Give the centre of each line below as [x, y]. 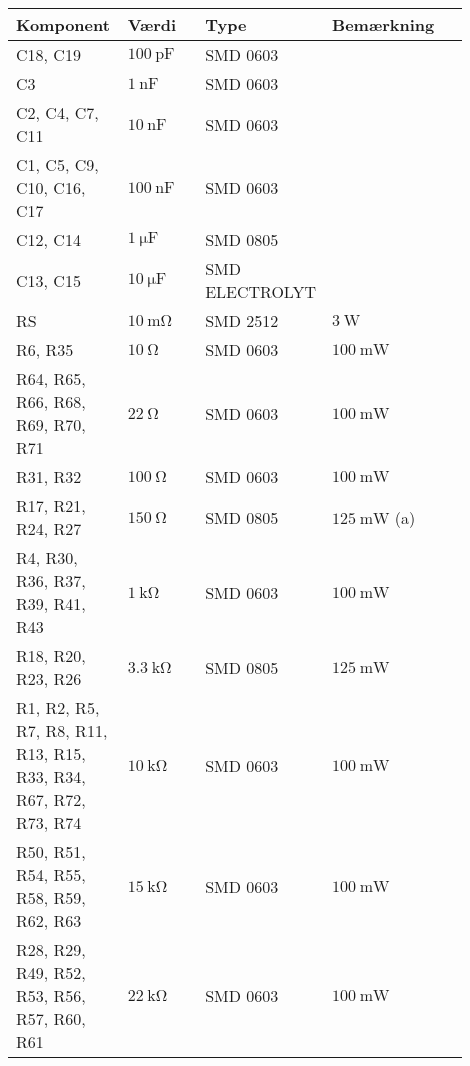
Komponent [63, 24]
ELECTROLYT [261, 291]
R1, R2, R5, [58, 707]
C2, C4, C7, [57, 112]
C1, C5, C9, [57, 164]
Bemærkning [383, 24]
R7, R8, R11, [62, 730]
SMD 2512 [242, 320]
